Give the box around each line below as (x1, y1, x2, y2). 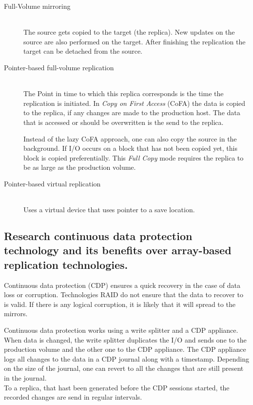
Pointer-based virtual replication (4, 178, 101, 188)
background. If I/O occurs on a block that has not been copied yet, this (23, 143, 237, 153)
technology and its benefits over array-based (4, 243, 232, 258)
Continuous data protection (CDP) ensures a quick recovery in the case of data (4, 280, 241, 290)
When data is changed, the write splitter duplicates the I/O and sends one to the (4, 334, 247, 344)
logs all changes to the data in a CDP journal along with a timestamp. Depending (4, 353, 249, 364)
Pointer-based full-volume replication (4, 62, 114, 72)
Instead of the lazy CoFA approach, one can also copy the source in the (23, 133, 237, 143)
